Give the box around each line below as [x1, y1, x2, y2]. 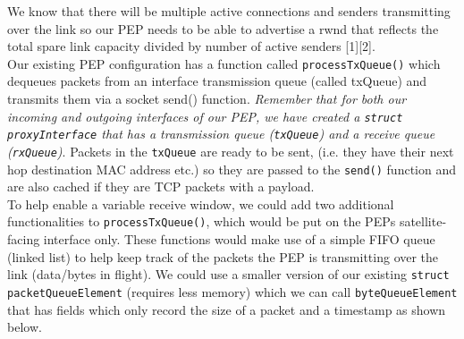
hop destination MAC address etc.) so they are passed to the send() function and [7, 159, 456, 178]
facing [7, 230, 40, 249]
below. [7, 318, 42, 336]
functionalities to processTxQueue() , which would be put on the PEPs [7, 212, 396, 231]
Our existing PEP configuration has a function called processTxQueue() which [7, 54, 441, 72]
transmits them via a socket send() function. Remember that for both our [7, 89, 407, 108]
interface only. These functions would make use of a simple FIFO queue [43, 230, 435, 249]
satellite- [399, 212, 447, 231]
